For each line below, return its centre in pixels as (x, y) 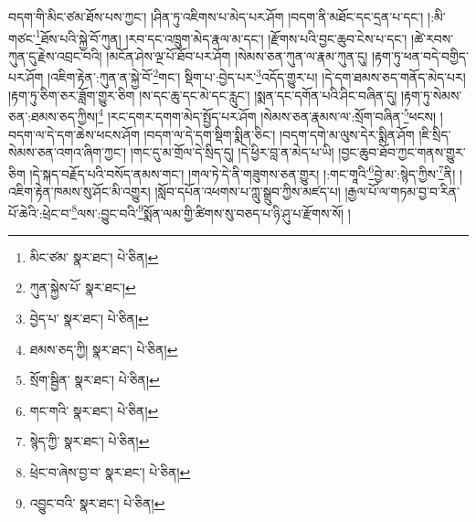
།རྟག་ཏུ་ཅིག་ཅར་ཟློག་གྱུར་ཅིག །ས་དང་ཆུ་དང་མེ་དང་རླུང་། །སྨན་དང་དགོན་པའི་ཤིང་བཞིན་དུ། (203, 95)
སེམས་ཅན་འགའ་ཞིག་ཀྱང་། (68, 152)
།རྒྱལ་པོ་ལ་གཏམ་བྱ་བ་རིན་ (402, 191)
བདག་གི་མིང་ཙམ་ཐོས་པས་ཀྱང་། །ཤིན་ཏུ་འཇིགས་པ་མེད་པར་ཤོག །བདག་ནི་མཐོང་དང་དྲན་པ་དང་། (216, 16)
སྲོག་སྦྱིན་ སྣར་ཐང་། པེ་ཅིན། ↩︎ (95, 380)
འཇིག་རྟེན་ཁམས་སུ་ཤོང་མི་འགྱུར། (79, 191)
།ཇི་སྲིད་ (435, 134)
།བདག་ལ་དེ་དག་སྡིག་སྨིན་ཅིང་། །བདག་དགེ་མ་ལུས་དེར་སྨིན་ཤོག (279, 134)
